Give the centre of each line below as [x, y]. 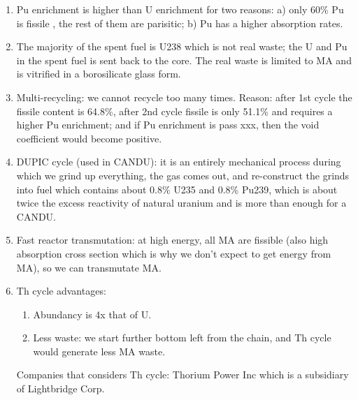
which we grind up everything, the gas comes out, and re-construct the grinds [183, 175]
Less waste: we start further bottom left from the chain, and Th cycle [182, 338]
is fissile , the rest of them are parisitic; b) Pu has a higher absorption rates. [180, 23]
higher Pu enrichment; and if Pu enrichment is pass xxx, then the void [168, 125]
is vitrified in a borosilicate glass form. [99, 74]
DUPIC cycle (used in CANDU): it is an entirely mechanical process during [179, 162]
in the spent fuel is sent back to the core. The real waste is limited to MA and [184, 60]
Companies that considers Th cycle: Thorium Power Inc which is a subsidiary [182, 375]
